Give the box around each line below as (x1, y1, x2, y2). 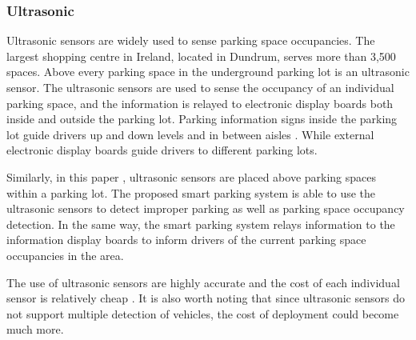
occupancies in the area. (6, 246, 124, 263)
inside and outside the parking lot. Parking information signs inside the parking (6, 110, 398, 127)
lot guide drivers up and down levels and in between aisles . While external (6, 126, 374, 142)
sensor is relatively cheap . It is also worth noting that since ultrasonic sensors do (6, 290, 405, 306)
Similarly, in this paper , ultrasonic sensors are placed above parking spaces (6, 168, 377, 185)
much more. (6, 321, 64, 338)
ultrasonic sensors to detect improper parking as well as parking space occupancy (6, 200, 405, 217)
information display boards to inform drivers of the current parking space (6, 231, 366, 248)
